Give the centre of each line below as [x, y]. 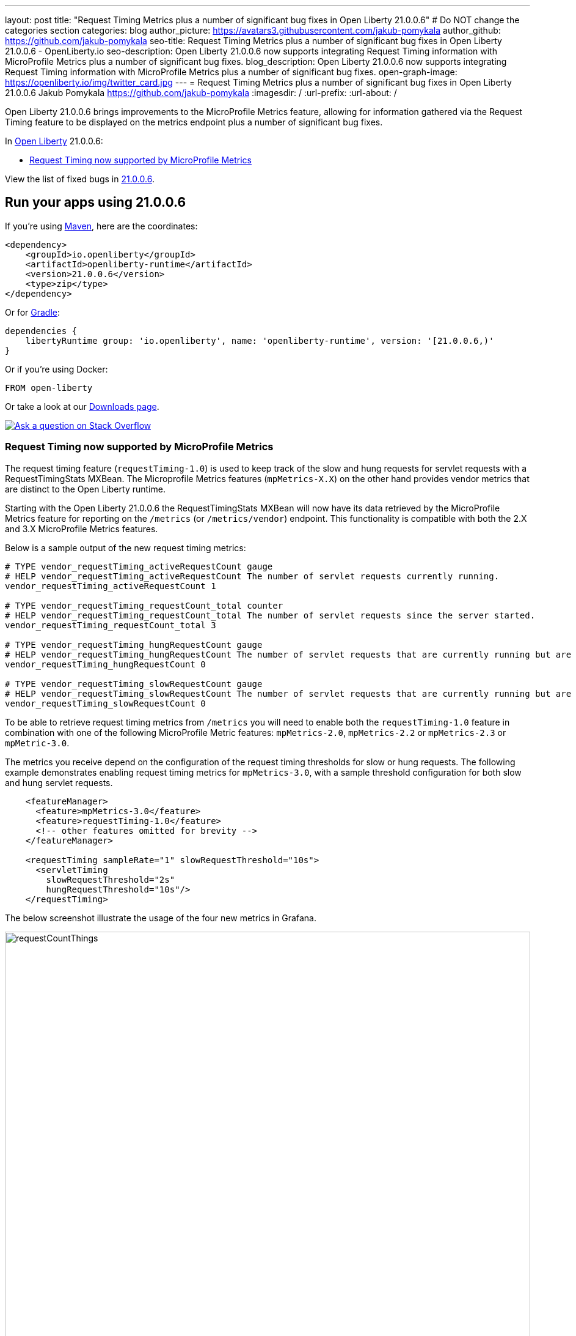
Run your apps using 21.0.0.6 [96, 202]
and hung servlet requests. [59, 782]
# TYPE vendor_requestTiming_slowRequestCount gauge [134, 684]
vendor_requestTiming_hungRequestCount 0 [105, 664]
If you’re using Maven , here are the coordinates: [101, 226]
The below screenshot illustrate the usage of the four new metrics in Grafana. [161, 918]
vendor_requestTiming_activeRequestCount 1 [111, 586]
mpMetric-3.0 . [37, 743]
